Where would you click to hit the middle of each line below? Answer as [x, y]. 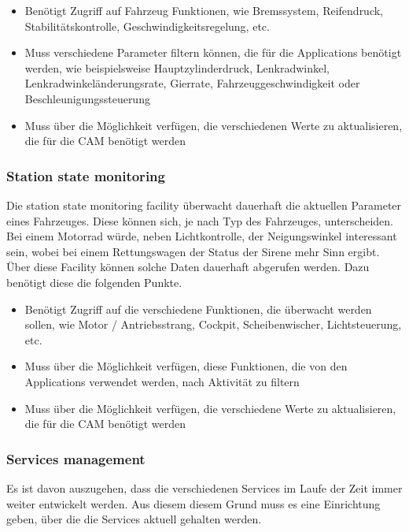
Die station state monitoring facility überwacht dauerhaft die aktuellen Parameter [204, 205]
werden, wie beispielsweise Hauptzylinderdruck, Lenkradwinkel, [177, 67]
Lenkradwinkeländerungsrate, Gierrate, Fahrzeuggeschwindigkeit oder [192, 83]
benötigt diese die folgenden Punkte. [94, 282]
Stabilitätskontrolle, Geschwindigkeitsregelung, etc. [147, 26]
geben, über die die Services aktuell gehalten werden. [134, 519]
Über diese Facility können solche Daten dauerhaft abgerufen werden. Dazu [188, 267]
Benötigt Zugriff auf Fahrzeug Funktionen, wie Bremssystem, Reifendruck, [204, 10]
